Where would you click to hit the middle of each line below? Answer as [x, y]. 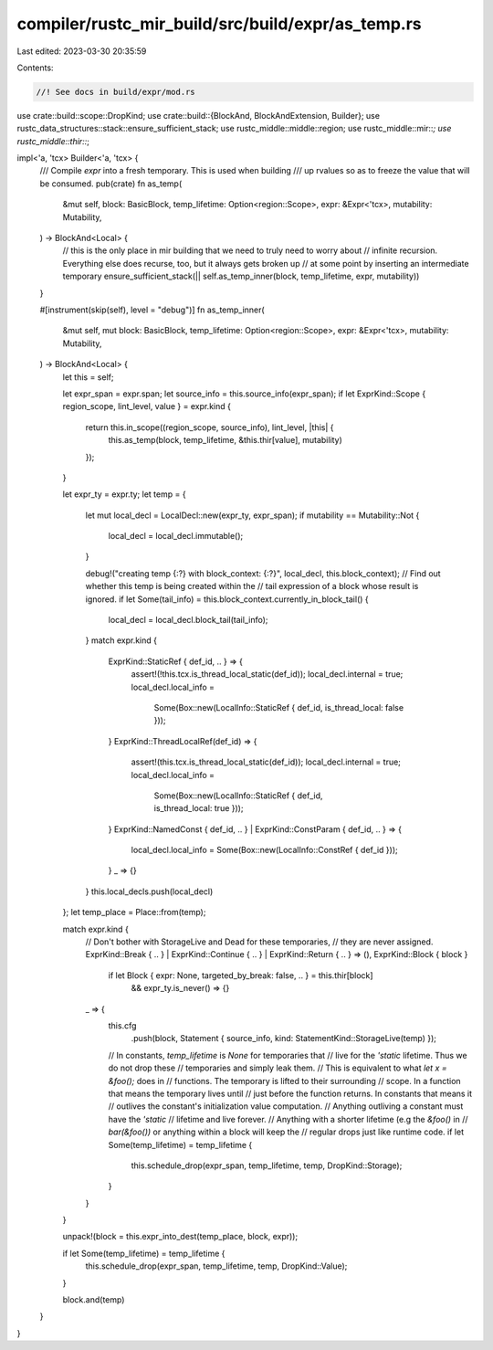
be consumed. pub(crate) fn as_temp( [111, 184]
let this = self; [88, 377]
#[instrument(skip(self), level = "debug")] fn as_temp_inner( [152, 310]
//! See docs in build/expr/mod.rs [115, 92]
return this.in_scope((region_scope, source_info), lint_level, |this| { [210, 427]
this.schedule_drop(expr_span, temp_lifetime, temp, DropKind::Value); [216, 1266]
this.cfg [122, 1026]
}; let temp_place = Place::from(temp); [134, 912]
